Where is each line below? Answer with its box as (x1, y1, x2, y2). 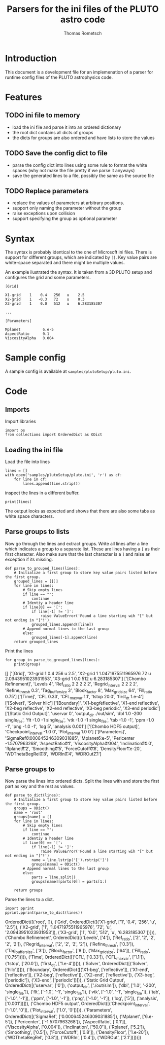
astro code (60, 14, 105, 25)
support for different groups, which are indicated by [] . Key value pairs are (5, 254, 157, 260)
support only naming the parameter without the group (12, 205, 122, 211)
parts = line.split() (31, 875, 76, 880)
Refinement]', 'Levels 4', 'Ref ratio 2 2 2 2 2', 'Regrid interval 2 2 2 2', (5, 681, 138, 688)
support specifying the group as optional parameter (12, 216, 117, 221)
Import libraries (5, 418, 36, 425)
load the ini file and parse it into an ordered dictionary (12, 124, 122, 130)
